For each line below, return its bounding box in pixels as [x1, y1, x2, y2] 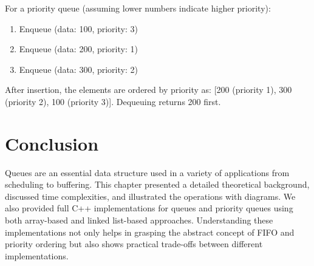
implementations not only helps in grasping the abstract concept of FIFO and [5, 225, 295, 238]
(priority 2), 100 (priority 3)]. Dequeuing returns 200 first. [5, 95, 221, 107]
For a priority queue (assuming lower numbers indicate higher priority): [5, 2, 271, 14]
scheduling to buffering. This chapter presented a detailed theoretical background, [5, 178, 310, 191]
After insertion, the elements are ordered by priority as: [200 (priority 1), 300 [5, 83, 292, 96]
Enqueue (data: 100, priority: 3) [19, 22, 138, 35]
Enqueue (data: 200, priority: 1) [19, 43, 138, 55]
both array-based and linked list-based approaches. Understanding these [5, 214, 273, 227]
